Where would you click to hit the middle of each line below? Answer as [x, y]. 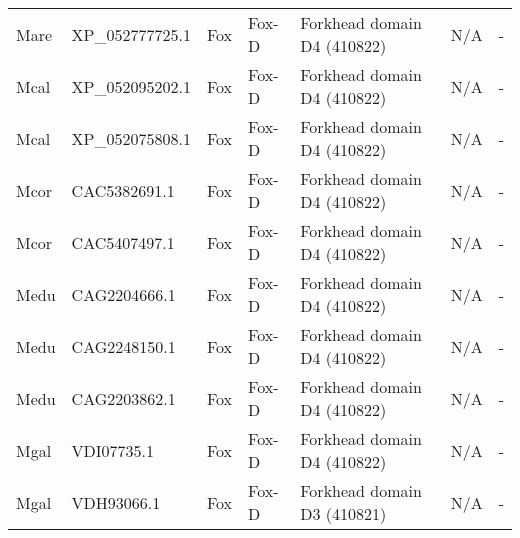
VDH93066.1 [116, 502]
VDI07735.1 [113, 450]
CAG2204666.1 [123, 294]
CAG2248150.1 [123, 346]
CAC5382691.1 [123, 190]
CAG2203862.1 [123, 398]
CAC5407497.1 [123, 242]
